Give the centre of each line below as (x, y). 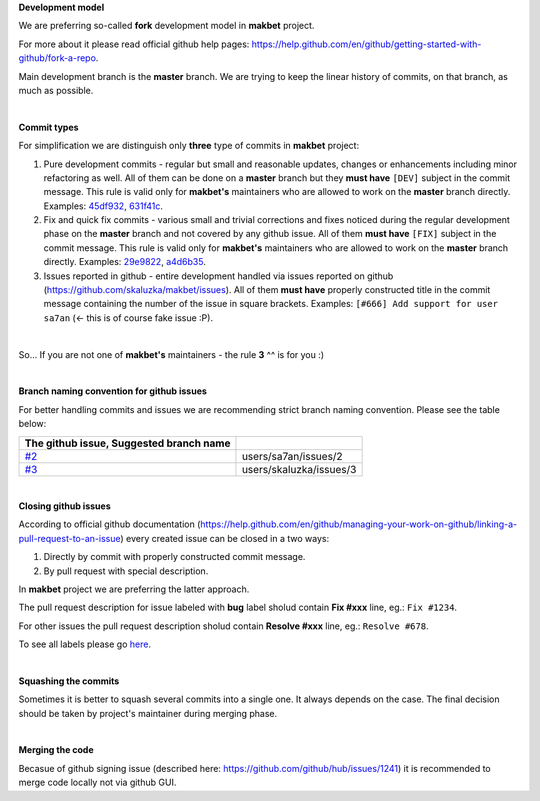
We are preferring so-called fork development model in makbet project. (166, 26)
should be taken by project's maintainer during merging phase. (148, 713)
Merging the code (56, 750)
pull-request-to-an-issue (69, 538)
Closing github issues (64, 506)
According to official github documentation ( (109, 524)
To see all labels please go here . (85, 644)
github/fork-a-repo (57, 58)
